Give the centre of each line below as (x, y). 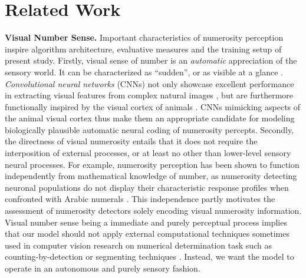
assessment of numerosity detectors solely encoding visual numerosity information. (153, 211)
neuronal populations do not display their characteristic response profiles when (147, 187)
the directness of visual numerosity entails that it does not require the (131, 141)
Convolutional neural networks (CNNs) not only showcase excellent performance (149, 83)
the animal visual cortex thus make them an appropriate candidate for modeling (150, 118)
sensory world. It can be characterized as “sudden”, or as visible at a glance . (144, 72)
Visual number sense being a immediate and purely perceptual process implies (146, 222)
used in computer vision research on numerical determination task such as (138, 245)
